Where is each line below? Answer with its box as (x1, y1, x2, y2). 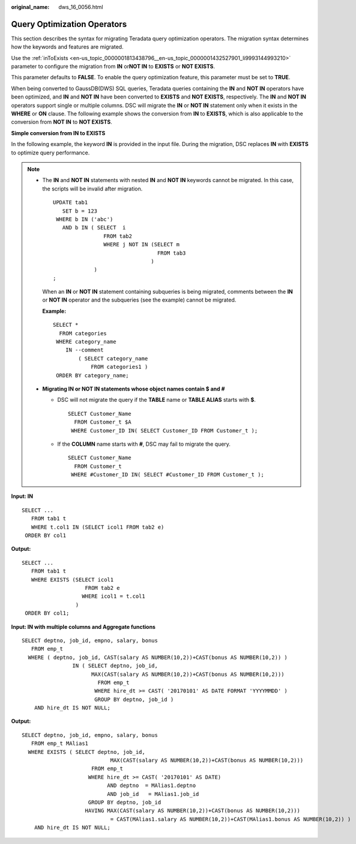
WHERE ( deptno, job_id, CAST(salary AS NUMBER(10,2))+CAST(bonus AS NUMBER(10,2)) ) (28, 654, 288, 661)
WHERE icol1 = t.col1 (82, 593, 145, 600)
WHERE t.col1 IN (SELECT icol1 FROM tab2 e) (31, 523, 164, 530)
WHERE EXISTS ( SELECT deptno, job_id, (28, 748, 145, 755)
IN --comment (65, 347, 104, 354)
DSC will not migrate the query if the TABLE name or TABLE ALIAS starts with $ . (57, 396, 256, 404)
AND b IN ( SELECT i (62, 224, 126, 231)
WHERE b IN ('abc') (56, 216, 113, 222)
